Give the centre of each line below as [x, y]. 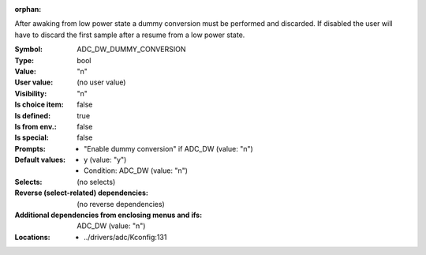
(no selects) [96, 182]
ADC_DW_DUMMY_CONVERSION [131, 49]
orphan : [28, 9]
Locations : [32, 237]
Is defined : [33, 115]
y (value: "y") [105, 160]
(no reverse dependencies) [121, 204]
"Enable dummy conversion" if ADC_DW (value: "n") [169, 148]
